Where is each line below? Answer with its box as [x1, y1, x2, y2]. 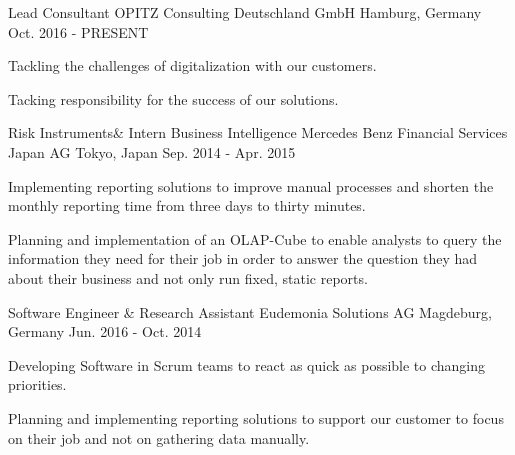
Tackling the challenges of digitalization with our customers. [8, 55, 377, 76]
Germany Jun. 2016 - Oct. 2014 [8, 321, 202, 342]
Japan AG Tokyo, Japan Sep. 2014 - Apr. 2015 [8, 141, 296, 162]
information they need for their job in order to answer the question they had [8, 248, 478, 269]
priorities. [8, 374, 67, 395]
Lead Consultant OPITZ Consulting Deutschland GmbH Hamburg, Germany [8, 2, 482, 22]
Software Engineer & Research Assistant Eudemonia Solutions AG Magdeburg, [8, 301, 492, 322]
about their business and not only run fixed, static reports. [8, 267, 368, 288]
